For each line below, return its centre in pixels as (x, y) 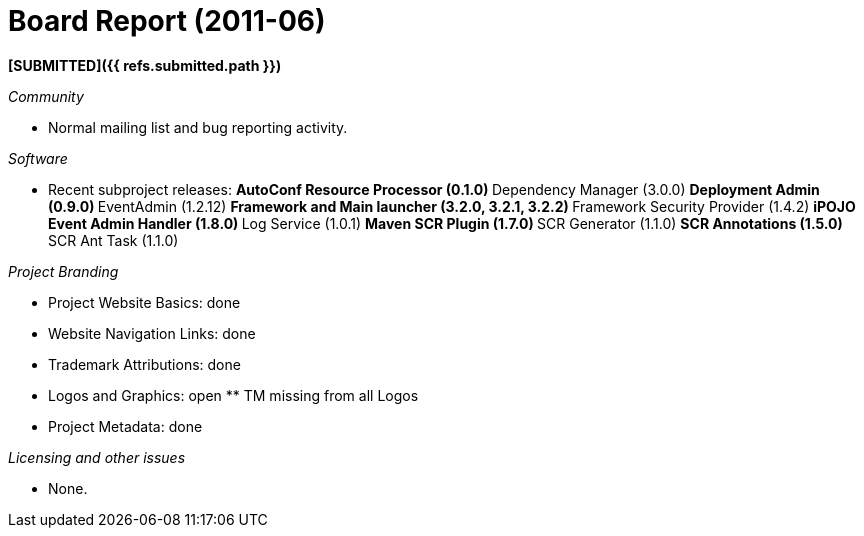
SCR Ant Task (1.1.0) (113, 240)
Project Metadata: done (125, 426)
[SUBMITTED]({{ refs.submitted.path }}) (145, 65)
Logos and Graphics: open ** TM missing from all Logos (233, 395)
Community (46, 96)
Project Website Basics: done (144, 302)
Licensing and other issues (97, 457)
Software (38, 158)
